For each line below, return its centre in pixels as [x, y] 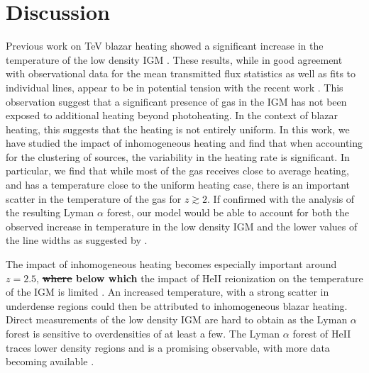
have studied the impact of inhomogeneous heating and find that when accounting [184, 143]
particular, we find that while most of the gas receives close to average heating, [177, 171]
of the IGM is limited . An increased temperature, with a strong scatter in [167, 292]
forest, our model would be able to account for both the [228, 212]
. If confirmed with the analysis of [281, 198]
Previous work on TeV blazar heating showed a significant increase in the [165, 46]
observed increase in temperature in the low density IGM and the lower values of [182, 226]
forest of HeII [322, 333]
